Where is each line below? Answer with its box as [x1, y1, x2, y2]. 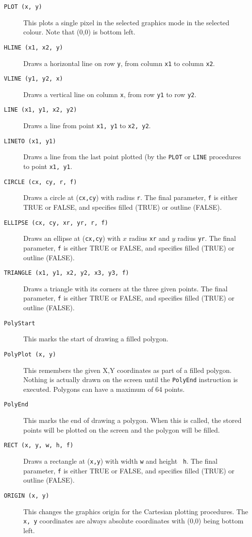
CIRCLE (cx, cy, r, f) [4, 178, 77, 185]
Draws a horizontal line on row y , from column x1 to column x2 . [23, 58, 215, 68]
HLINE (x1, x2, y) [4, 44, 63, 51]
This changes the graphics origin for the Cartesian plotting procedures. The [23, 506, 249, 516]
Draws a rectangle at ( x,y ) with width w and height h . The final [23, 455, 218, 466]
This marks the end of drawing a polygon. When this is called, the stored [23, 415, 242, 425]
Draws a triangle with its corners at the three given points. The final [23, 283, 228, 293]
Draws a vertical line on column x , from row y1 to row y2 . [23, 89, 197, 99]
